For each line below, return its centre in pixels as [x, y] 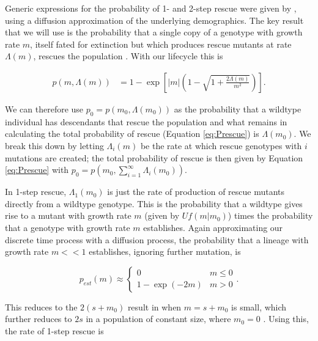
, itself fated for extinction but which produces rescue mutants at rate [161, 44]
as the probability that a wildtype [238, 109]
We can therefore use [44, 109]
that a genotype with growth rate [68, 227]
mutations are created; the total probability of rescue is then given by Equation [154, 157]
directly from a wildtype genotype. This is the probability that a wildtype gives [154, 203]
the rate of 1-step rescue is [54, 330]
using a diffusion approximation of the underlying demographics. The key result [154, 20]
